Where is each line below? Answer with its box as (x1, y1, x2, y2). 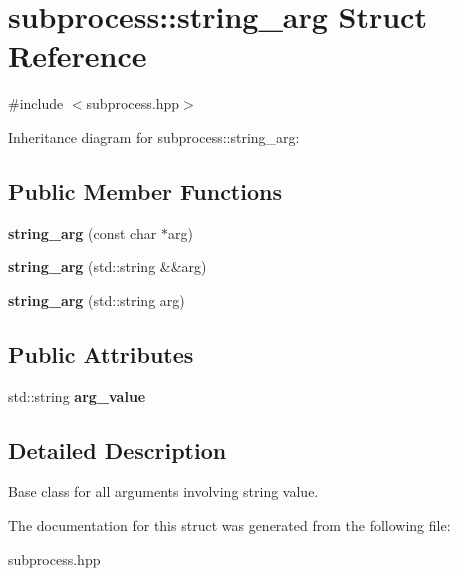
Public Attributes (8, 338, 194, 369)
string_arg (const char (8, 222, 157, 243)
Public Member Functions (8, 175, 282, 206)
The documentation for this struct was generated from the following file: (8, 515, 451, 536)
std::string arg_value (8, 385, 146, 406)
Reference (8, 35, 147, 76)
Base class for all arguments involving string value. (8, 481, 319, 502)
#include (8, 93, 64, 114)
